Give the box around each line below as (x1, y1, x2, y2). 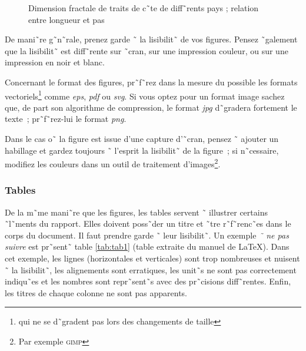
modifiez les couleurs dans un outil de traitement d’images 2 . (5, 156, 221, 170)
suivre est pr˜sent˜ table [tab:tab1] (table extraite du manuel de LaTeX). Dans (5, 240, 290, 253)
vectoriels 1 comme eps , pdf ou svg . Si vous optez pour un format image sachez (5, 88, 285, 102)
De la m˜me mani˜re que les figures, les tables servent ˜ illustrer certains (5, 206, 268, 218)
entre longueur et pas (28, 13, 105, 25)
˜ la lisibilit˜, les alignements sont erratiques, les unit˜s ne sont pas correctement (5, 263, 297, 276)
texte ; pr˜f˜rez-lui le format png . (5, 112, 127, 125)
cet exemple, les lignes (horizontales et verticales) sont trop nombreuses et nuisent (5, 252, 300, 264)
